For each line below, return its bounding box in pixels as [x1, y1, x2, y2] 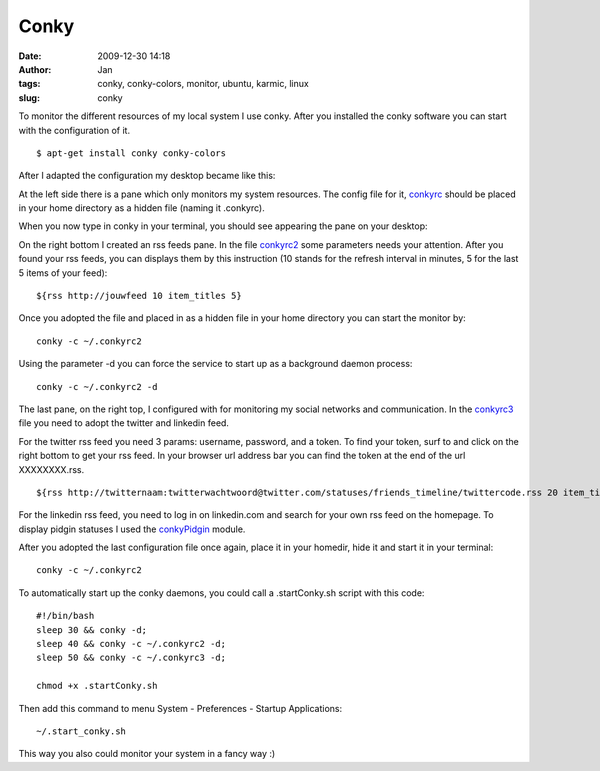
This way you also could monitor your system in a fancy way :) [18, 748, 276, 760]
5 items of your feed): [18, 266, 108, 279]
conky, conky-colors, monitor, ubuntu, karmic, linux [97, 78, 309, 90]
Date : [18, 50, 42, 62]
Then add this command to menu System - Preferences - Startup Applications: [18, 702, 343, 714]
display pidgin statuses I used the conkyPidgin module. [18, 523, 246, 535]
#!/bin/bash [36, 610, 95, 622]
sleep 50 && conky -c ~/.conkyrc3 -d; [36, 652, 227, 664]
